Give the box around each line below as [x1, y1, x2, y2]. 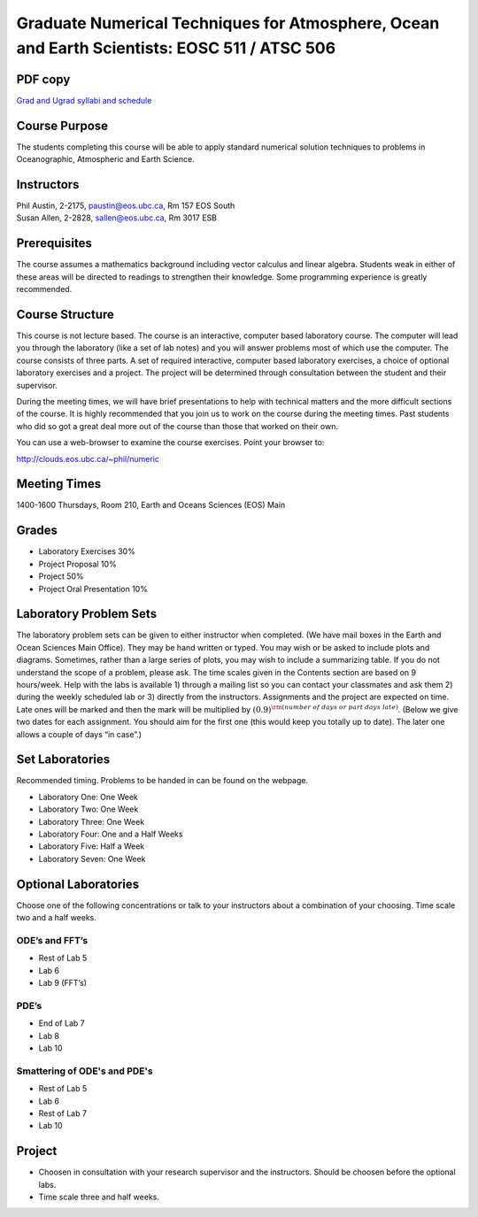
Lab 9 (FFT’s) [38, 978, 88, 989]
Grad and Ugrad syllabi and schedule [16, 95, 152, 105]
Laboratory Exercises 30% [38, 546, 136, 557]
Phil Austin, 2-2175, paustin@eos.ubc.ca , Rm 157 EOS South [16, 200, 235, 212]
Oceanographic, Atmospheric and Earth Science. [16, 154, 195, 165]
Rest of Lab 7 [38, 1107, 88, 1119]
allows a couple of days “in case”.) [16, 728, 142, 739]
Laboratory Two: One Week [38, 804, 139, 814]
